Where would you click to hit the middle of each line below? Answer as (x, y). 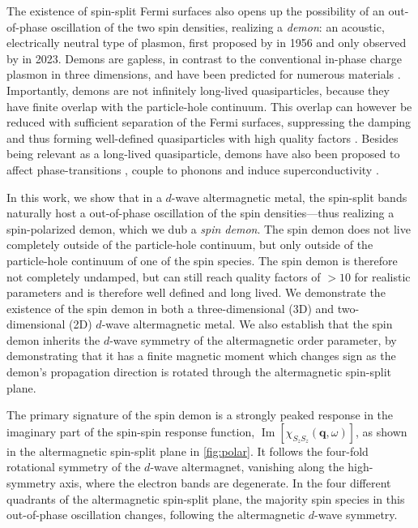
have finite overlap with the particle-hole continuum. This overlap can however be (209, 106)
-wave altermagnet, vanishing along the (247, 467)
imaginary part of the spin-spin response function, (131, 431)
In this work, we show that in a (84, 197)
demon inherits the (53, 339)
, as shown (382, 431)
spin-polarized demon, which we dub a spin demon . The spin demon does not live (209, 228)
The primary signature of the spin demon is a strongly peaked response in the (200, 415)
